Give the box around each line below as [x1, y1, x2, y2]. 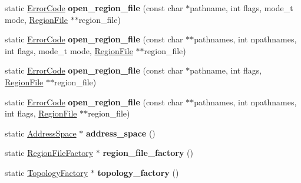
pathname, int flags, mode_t [190, 2, 293, 14]
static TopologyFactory [5, 166, 88, 178]
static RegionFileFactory [5, 147, 94, 159]
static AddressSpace [5, 127, 77, 139]
